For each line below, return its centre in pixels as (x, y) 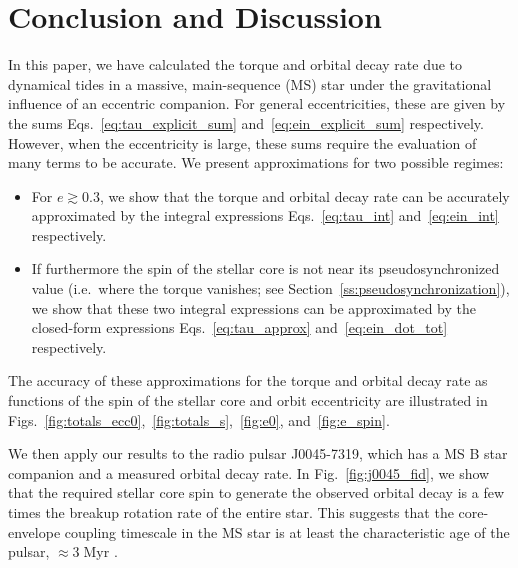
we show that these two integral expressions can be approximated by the (253, 307)
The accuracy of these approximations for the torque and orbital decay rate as (248, 380)
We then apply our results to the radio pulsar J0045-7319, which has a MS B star (258, 453)
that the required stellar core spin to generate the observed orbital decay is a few (256, 492)
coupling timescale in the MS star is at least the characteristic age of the (287, 531)
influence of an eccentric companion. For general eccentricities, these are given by (257, 103)
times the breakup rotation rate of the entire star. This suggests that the (231, 512)
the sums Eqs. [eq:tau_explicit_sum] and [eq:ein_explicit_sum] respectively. (246, 122)
